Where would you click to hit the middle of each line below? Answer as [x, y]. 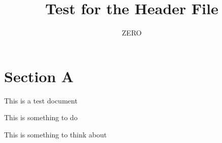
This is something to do [41, 117]
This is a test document [41, 100]
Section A [39, 76]
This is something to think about [55, 134]
